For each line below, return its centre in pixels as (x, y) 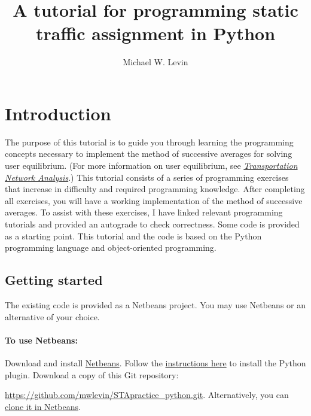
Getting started (54, 280)
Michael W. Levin (155, 62)
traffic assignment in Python (155, 33)
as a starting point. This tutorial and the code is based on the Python (133, 236)
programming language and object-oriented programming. (111, 248)
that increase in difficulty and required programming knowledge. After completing (155, 189)
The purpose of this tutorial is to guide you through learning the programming (149, 142)
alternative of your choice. (52, 316)
